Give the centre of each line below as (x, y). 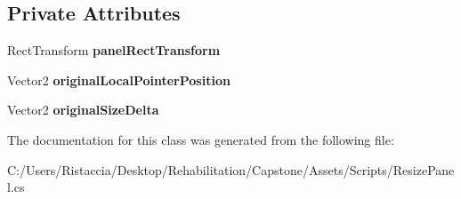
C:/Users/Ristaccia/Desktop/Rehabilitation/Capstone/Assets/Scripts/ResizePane (231, 169)
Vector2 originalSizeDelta (83, 110)
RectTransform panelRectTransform (114, 50)
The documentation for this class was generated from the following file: (201, 139)
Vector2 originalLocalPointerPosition (119, 80)
